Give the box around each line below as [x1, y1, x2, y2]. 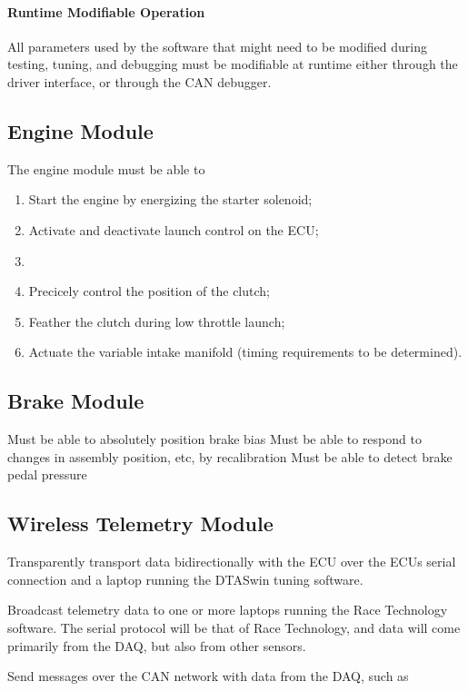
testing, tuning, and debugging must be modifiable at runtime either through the [7, 54, 458, 74]
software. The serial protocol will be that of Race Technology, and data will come [7, 617, 461, 637]
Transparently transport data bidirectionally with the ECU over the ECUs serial [7, 552, 456, 571]
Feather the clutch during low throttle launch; [28, 311, 285, 331]
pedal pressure [7, 465, 87, 484]
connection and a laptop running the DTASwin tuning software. [7, 569, 363, 588]
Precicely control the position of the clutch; [28, 281, 270, 301]
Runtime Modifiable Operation [7, 2, 205, 21]
